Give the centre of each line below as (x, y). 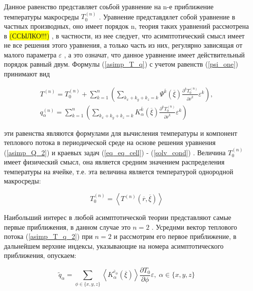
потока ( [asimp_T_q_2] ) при (48, 236)
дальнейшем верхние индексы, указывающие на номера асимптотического (114, 246)
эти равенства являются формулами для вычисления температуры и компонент (121, 133)
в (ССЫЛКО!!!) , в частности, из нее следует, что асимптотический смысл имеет (124, 35)
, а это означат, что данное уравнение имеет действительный (155, 54)
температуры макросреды (41, 16)
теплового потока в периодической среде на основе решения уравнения (110, 142)
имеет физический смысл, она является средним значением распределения (114, 162)
